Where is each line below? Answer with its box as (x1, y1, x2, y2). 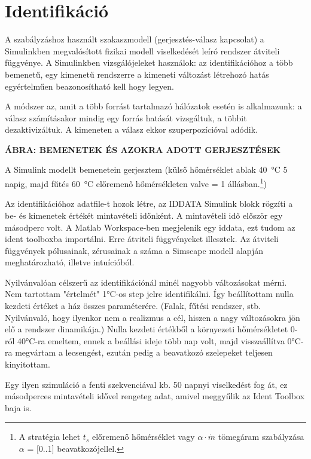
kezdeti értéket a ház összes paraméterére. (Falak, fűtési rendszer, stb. (5, 299, 261, 312)
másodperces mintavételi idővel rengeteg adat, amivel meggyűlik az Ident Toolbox (5, 390, 305, 402)
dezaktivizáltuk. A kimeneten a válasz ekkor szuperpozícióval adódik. (5, 123, 258, 136)
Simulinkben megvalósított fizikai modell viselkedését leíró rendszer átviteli (5, 44, 280, 57)
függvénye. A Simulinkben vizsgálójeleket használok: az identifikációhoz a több (5, 56, 293, 69)
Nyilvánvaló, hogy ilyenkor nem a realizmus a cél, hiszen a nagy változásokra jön (5, 311, 300, 323)
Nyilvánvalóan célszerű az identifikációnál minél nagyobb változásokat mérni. (5, 276, 287, 288)
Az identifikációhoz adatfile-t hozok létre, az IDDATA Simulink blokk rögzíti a (5, 197, 293, 210)
